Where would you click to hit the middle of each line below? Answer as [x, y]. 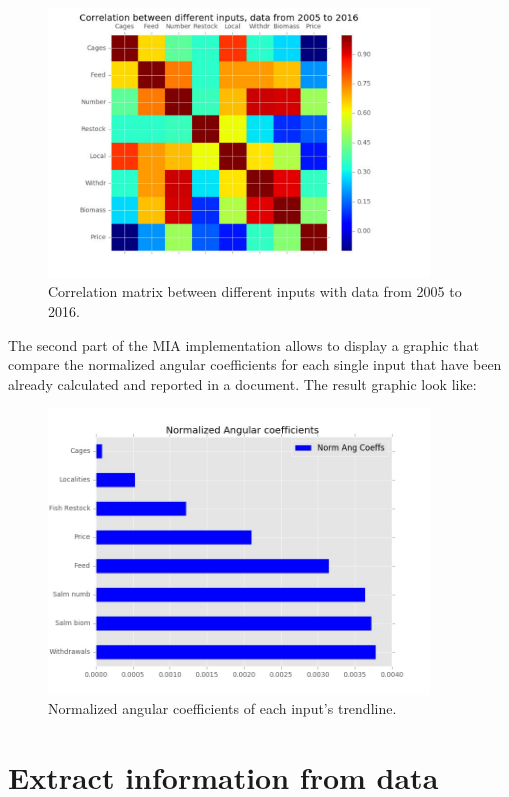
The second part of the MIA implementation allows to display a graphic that [243, 344]
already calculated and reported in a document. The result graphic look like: [242, 383]
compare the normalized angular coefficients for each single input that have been [255, 364]
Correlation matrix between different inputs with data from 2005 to [255, 291]
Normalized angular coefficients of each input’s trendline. [222, 708]
